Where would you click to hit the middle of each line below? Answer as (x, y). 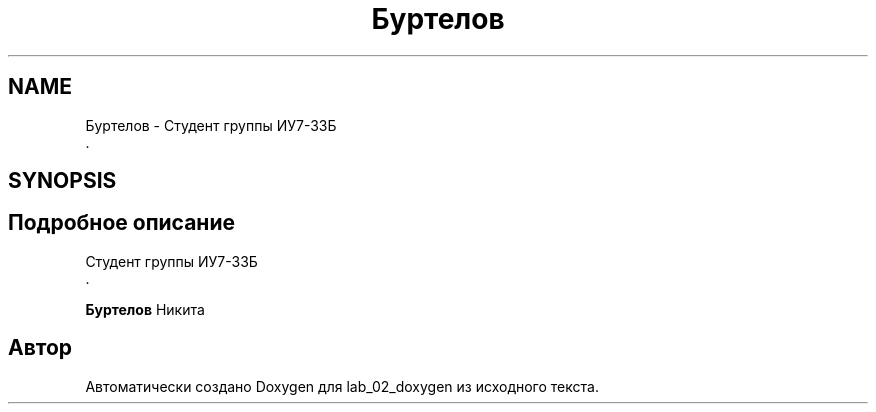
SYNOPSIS (62, 181)
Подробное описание (121, 223)
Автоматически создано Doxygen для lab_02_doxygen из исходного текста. (342, 386)
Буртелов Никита (145, 309)
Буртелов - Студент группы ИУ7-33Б (211, 125)
